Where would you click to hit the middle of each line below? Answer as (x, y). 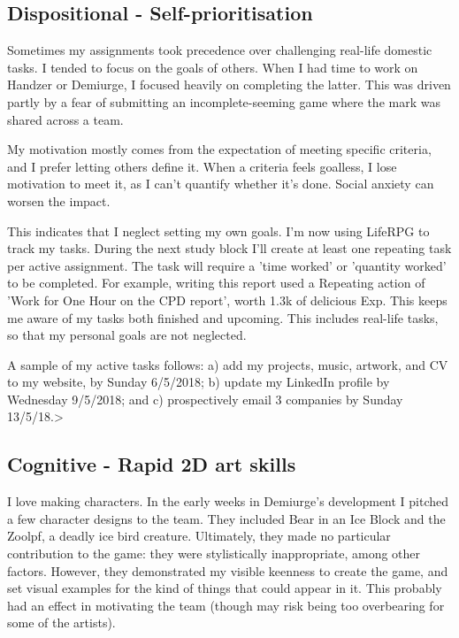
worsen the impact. (59, 200)
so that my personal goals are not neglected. (127, 335)
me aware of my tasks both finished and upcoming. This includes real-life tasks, (223, 317)
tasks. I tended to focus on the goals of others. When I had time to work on (213, 67)
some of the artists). (61, 623)
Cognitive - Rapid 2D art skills (152, 464)
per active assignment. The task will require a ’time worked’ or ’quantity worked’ (227, 265)
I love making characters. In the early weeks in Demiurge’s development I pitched (228, 501)
